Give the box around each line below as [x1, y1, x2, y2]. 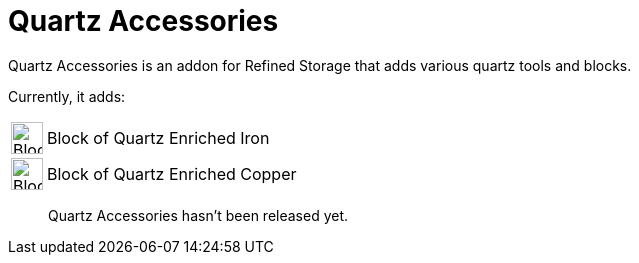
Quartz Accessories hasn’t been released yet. [48, 206, 349, 224]
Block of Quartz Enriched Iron [47, 127, 270, 148]
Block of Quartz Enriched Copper [47, 163, 297, 184]
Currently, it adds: [8, 87, 126, 105]
